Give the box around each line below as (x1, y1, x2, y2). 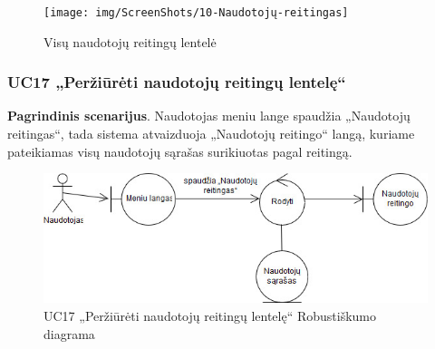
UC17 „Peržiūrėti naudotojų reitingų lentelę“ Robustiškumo (43, 306, 377, 325)
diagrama (43, 324, 95, 343)
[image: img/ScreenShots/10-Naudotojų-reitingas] (43, 6, 349, 19)
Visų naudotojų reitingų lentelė (43, 32, 217, 51)
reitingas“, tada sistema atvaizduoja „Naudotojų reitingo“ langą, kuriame (7, 124, 415, 143)
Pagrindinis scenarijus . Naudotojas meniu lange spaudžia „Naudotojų (7, 106, 411, 125)
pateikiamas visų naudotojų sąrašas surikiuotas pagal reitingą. (7, 141, 353, 160)
